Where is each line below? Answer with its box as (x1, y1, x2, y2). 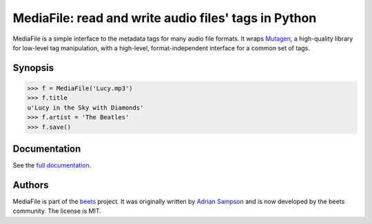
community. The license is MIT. (12, 207, 101, 215)
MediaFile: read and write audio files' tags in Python (12, 10, 317, 26)
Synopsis (12, 62, 54, 74)
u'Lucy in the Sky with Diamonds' (27, 103, 144, 112)
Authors (12, 179, 49, 191)
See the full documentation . (12, 161, 92, 169)
